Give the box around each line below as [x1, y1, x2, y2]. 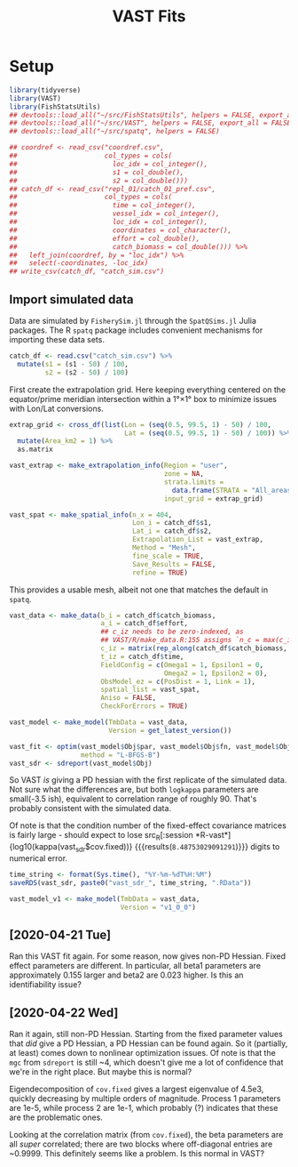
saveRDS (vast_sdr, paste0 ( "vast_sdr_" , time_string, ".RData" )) [9, 878, 252, 887]
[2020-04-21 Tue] [9, 927, 112, 942]
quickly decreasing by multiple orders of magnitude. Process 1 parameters [9, 1093, 281, 1104]
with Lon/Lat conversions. [9, 403, 104, 414]
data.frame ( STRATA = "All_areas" [171, 486, 295, 495]
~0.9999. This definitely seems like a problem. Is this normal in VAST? [9, 1148, 264, 1159]
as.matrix [17, 445, 53, 455]
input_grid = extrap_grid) [163, 494, 264, 503]
